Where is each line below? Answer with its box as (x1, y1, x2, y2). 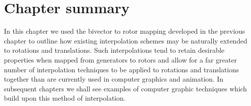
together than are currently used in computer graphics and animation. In (4, 74, 224, 84)
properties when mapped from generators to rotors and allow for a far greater (4, 54, 237, 64)
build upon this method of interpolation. (4, 93, 125, 103)
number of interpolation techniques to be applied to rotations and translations (4, 64, 239, 74)
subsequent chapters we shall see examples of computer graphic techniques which (4, 83, 247, 93)
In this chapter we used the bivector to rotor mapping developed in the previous (4, 26, 245, 36)
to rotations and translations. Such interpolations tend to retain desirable (4, 45, 225, 55)
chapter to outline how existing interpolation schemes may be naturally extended (4, 35, 248, 45)
